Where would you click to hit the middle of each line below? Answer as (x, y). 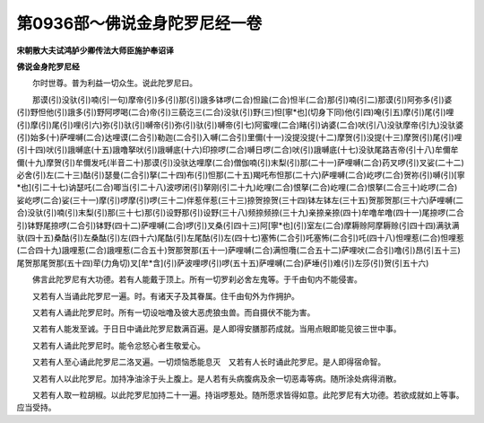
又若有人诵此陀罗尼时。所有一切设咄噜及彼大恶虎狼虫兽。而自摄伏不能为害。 (173, 312)
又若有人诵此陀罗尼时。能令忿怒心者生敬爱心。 (118, 345)
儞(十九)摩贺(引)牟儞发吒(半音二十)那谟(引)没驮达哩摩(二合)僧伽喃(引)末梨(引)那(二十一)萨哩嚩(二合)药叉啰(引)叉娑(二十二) (241, 163)
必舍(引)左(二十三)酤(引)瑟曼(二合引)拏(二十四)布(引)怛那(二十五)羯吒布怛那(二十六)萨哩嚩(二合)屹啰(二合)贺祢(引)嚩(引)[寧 (241, 175)
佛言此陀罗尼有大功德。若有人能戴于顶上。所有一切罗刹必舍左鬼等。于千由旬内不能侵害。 (197, 279)
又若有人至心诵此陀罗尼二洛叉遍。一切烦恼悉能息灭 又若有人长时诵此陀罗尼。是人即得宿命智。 (208, 362)
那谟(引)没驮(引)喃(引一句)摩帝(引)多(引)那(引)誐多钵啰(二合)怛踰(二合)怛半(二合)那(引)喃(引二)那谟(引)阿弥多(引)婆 (242, 100)
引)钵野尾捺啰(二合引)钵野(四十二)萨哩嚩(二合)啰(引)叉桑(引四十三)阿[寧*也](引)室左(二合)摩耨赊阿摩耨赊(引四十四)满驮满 (238, 225)
